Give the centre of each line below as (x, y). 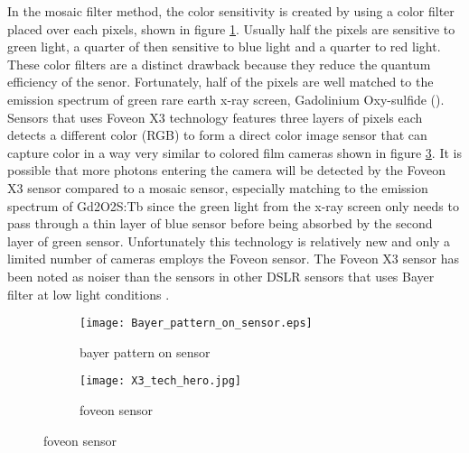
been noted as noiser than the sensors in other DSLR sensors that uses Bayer (221, 276)
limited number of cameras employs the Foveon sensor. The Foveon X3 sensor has (233, 259)
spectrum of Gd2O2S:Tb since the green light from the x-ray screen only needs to (233, 205)
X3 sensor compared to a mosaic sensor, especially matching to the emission (218, 187)
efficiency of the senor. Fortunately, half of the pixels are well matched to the (220, 82)
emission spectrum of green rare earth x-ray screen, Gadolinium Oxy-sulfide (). (226, 99)
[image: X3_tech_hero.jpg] (160, 381)
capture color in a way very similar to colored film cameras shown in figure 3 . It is (234, 152)
